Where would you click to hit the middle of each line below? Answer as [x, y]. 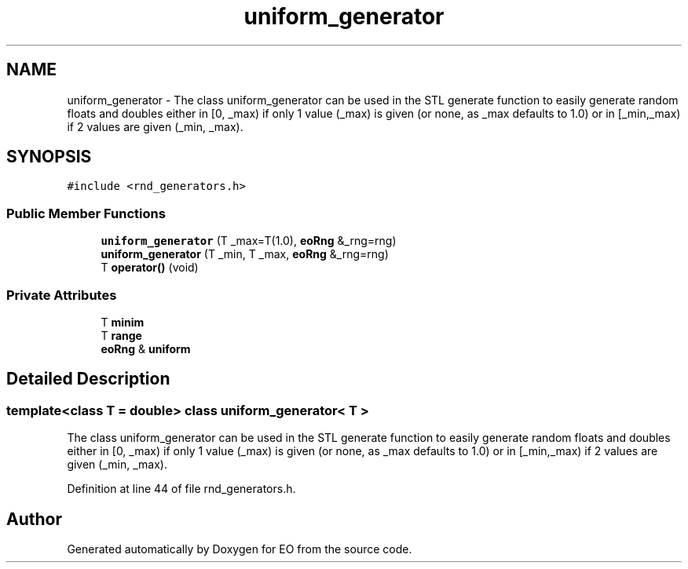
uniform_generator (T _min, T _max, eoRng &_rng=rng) [245, 254]
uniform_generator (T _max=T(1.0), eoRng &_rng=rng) [249, 241]
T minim [123, 322]
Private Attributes [62, 295]
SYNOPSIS [49, 157]
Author [34, 519]
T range [121, 335]
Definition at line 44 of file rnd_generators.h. [181, 489]
